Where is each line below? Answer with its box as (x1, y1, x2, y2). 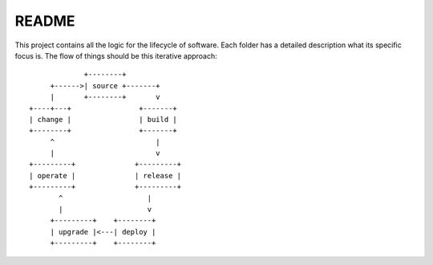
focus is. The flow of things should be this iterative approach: (14, 51, 218, 60)
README (14, 12, 75, 30)
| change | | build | (29, 115, 178, 124)
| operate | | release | (29, 171, 182, 180)
